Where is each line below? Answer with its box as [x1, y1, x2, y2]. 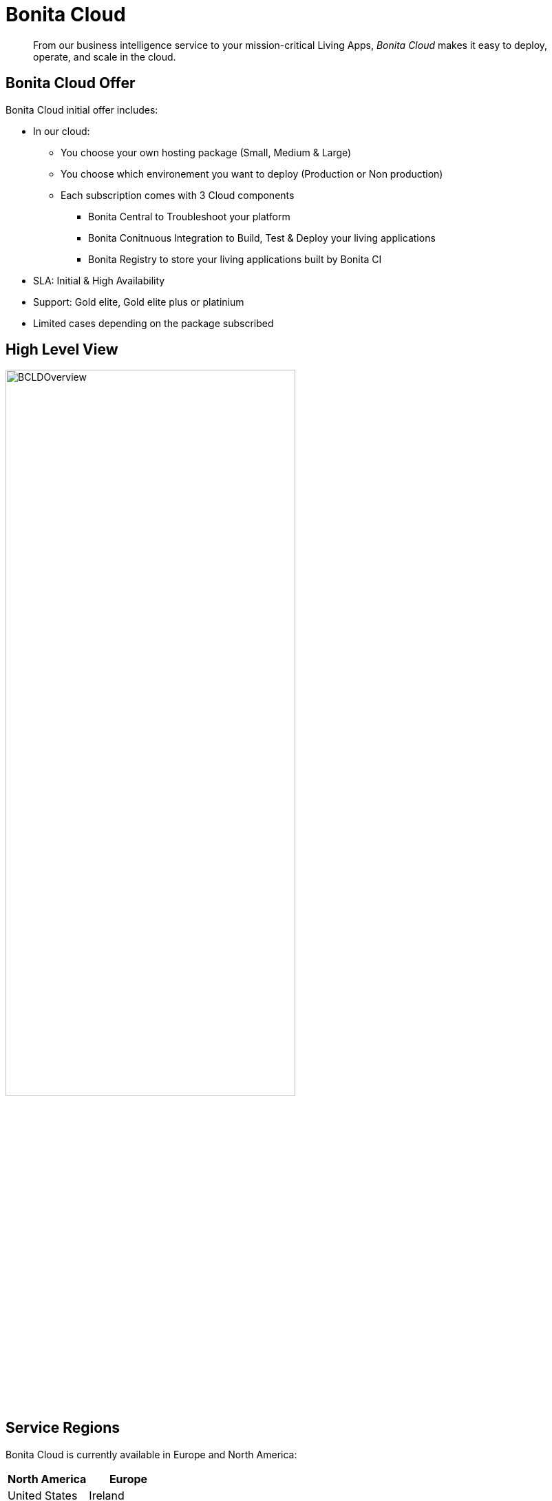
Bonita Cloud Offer [6, 74, 136, 92]
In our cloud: [33, 125, 90, 137]
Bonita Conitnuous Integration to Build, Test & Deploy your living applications [88, 231, 436, 244]
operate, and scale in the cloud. [33, 50, 176, 63]
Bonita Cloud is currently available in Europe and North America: [6, 1448, 297, 1460]
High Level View [6, 341, 118, 359]
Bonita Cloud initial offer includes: [6, 103, 158, 116]
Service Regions [6, 1419, 120, 1437]
